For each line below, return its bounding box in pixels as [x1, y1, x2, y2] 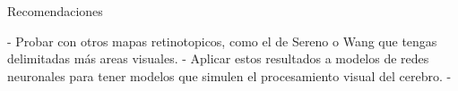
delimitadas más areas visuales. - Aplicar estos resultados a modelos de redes [7, 49, 429, 68]
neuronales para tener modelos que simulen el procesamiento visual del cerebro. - [7, 66, 452, 85]
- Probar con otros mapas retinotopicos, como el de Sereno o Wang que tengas [7, 31, 437, 50]
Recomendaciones [7, 2, 103, 20]
